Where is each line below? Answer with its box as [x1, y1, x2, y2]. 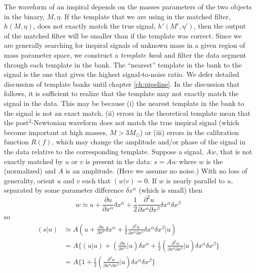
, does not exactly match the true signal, [33, 21, 156, 31]
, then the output [193, 21, 246, 31]
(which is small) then [139, 185, 203, 195]
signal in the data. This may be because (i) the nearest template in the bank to [4, 98, 244, 108]
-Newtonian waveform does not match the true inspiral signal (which [31, 117, 239, 128]
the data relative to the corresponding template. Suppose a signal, [4, 146, 204, 156]
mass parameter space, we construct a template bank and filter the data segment [4, 49, 246, 60]
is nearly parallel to [166, 175, 225, 185]
